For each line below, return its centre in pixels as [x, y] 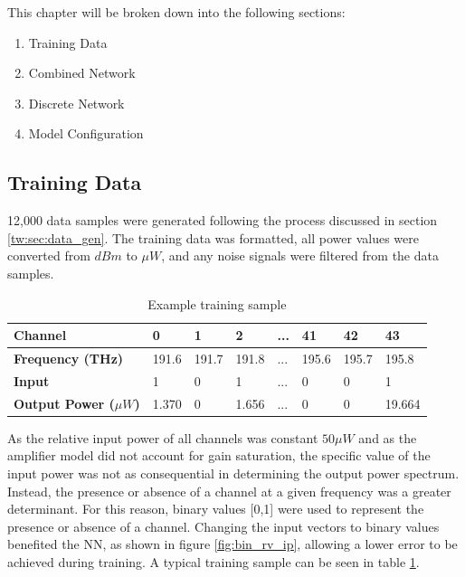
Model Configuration [86, 133]
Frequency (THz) [69, 358]
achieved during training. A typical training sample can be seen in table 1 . [214, 561]
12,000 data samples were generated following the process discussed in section [223, 220]
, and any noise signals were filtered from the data [300, 255]
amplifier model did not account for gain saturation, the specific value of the [219, 455]
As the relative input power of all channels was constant [163, 437]
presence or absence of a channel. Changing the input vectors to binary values [223, 526]
